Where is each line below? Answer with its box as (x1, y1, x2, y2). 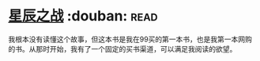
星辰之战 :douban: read (8, 7, 158, 25)
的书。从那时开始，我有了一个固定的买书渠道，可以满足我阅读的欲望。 (8, 44, 237, 53)
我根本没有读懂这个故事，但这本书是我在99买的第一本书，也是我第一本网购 (8, 34, 253, 44)
